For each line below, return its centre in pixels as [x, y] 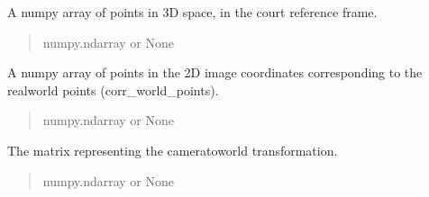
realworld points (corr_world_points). [113, 90]
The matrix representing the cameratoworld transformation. [173, 150]
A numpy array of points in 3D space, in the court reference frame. [192, 12]
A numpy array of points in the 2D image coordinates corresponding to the [215, 72]
